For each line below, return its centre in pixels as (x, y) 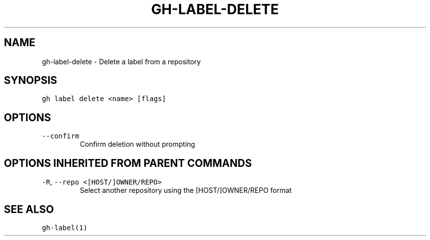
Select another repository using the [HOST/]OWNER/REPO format (186, 190)
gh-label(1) (65, 227)
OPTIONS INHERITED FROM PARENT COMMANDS (128, 163)
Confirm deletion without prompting (137, 144)
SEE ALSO (29, 209)
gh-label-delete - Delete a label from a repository (121, 61)
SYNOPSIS (31, 80)
